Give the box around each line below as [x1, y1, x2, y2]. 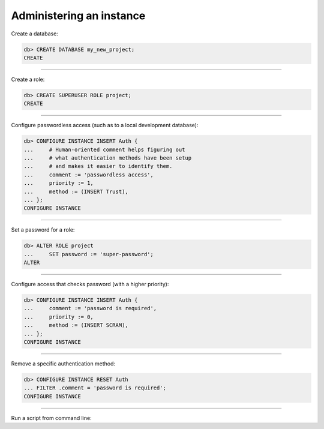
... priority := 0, [23, 313, 94, 320]
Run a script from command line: [11, 414, 92, 421]
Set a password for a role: [11, 226, 75, 233]
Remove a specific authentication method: [11, 360, 116, 367]
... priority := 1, [23, 180, 94, 187]
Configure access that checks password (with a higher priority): [11, 281, 169, 288]
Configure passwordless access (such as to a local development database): [11, 122, 199, 129]
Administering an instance [11, 9, 146, 22]
